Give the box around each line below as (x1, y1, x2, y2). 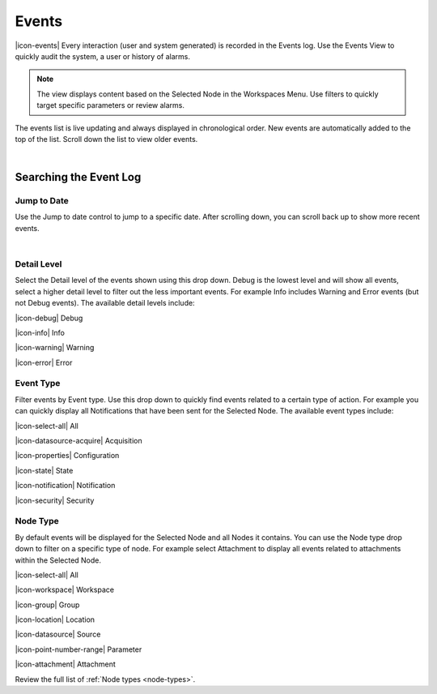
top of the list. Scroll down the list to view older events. (15, 134, 198, 144)
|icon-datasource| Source (15, 629, 101, 640)
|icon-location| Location (15, 615, 95, 624)
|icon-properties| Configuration (15, 451, 120, 461)
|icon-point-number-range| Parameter (15, 645, 142, 654)
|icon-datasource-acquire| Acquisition (15, 436, 143, 446)
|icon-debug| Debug (15, 313, 83, 323)
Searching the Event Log (15, 170, 142, 184)
